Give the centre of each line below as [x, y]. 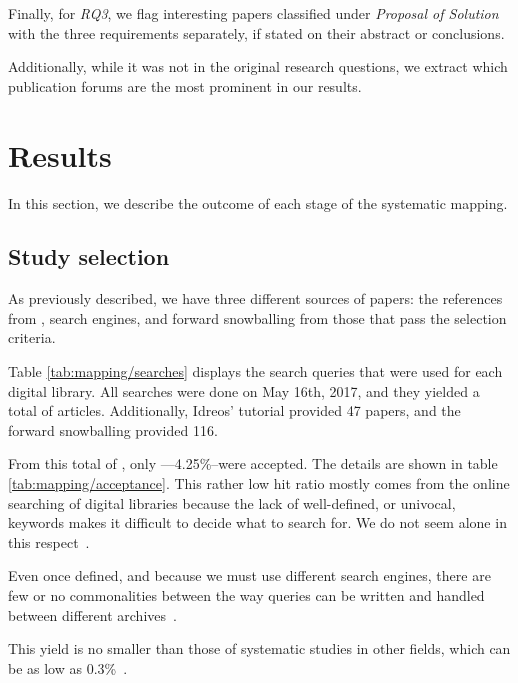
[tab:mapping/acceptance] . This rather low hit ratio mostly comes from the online [259, 483]
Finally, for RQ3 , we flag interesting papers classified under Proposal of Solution [253, 13]
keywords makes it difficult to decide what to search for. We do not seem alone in [257, 522]
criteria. [32, 337]
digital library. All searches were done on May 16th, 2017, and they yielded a [244, 390]
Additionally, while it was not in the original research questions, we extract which [258, 66]
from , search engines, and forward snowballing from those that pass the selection [257, 317]
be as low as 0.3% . [68, 667]
